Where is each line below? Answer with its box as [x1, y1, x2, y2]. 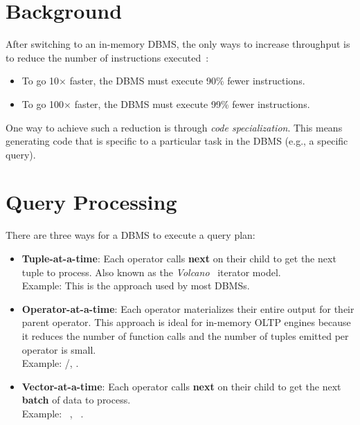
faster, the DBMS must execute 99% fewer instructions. [74, 96, 310, 111]
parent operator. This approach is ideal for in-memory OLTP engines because [21, 315, 351, 329]
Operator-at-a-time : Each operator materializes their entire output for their [21, 301, 354, 316]
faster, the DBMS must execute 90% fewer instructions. [69, 73, 305, 88]
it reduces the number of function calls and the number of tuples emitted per [21, 328, 349, 343]
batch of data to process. [21, 392, 131, 407]
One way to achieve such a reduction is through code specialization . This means [6, 120, 343, 134]
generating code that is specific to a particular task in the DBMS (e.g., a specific [6, 134, 348, 148]
